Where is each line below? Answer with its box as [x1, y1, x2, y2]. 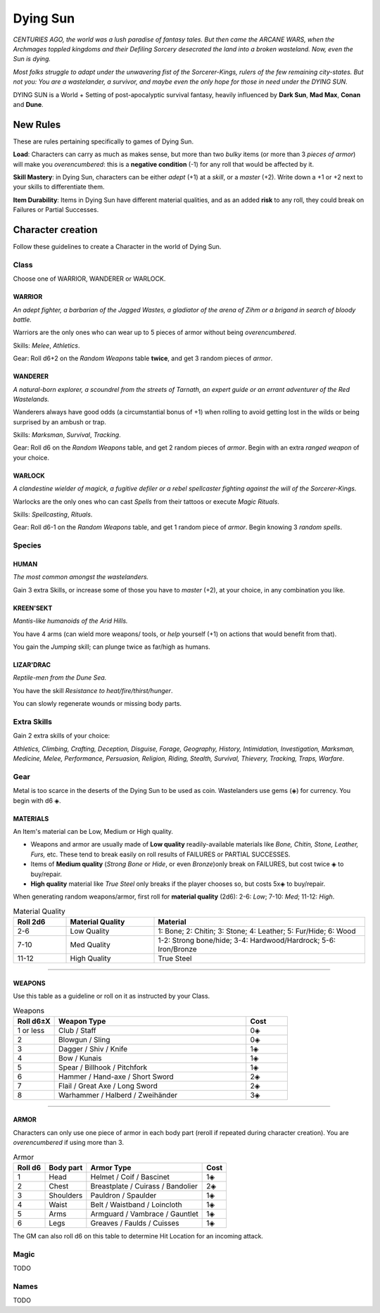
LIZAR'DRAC [13, 660, 51, 668]
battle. [13, 315, 32, 324]
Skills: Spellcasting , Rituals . [13, 510, 93, 519]
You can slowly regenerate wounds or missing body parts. [13, 699, 182, 708]
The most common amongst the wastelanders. [13, 573, 149, 581]
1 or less [17, 1025, 45, 1035]
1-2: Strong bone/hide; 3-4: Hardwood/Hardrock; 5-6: [158, 936, 336, 946]
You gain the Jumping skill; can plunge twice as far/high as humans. [13, 642, 210, 651]
